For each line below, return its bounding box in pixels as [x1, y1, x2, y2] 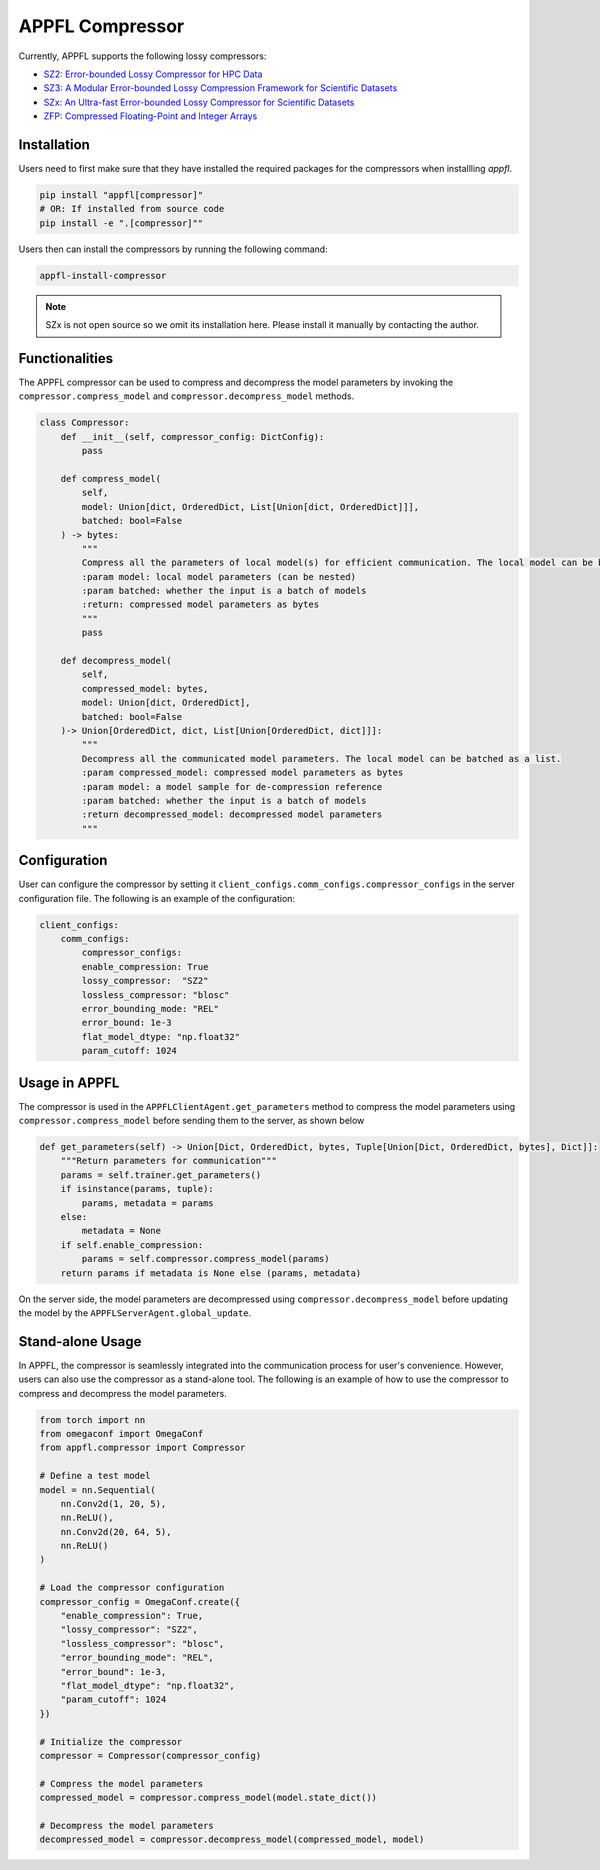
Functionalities [18, 350, 114, 367]
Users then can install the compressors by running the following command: [18, 243, 329, 255]
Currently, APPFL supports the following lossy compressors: [18, 50, 267, 62]
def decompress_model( [60, 655, 172, 667]
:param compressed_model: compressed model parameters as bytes [81, 767, 404, 779]
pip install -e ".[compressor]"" [39, 217, 204, 229]
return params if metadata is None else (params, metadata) [60, 1267, 362, 1279]
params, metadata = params [81, 1197, 214, 1209]
